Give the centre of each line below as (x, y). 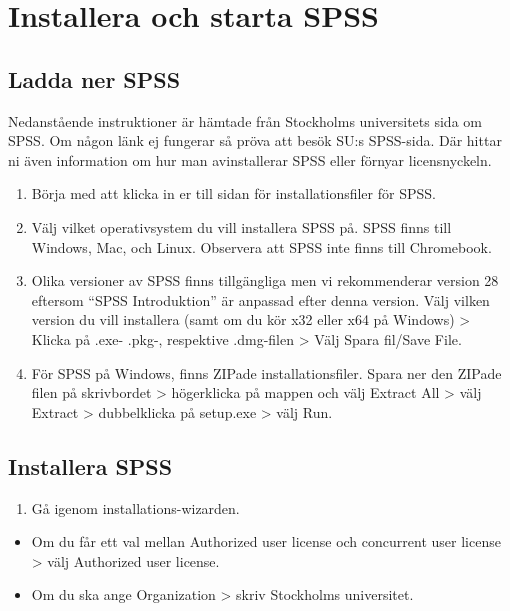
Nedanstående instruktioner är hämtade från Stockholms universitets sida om (245, 120)
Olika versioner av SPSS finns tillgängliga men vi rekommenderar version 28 (265, 280)
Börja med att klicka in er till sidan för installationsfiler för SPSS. (233, 193)
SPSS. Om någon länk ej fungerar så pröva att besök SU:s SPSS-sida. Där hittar (255, 140)
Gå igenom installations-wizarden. (135, 507)
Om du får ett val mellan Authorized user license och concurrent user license (266, 541)
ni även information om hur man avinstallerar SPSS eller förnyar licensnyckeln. (250, 159)
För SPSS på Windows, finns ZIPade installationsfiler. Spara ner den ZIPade (266, 372)
